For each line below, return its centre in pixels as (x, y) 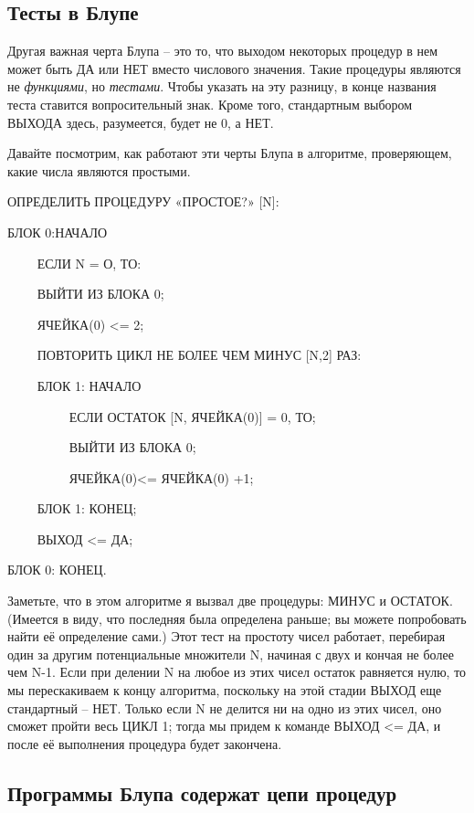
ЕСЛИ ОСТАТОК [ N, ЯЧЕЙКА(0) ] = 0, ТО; (192, 416)
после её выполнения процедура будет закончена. (145, 743)
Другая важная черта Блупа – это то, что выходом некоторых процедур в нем (223, 51)
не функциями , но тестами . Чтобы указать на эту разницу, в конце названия (222, 86)
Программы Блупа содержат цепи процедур (202, 792)
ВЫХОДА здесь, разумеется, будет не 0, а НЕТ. (141, 122)
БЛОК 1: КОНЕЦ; (87, 508)
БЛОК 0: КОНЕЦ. (57, 570)
